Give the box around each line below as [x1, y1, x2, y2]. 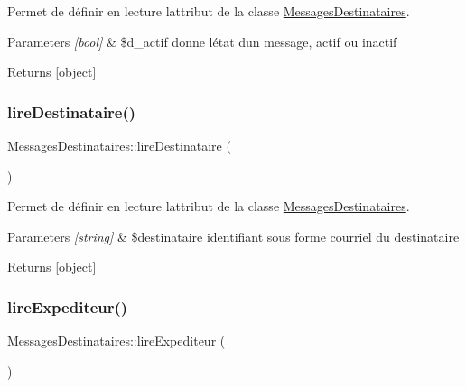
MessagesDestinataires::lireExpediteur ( [7, 331, 226, 350]
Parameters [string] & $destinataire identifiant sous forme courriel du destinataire [7, 226, 460, 245]
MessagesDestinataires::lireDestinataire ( [7, 136, 231, 154]
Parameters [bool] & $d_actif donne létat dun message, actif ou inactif [7, 32, 397, 51]
